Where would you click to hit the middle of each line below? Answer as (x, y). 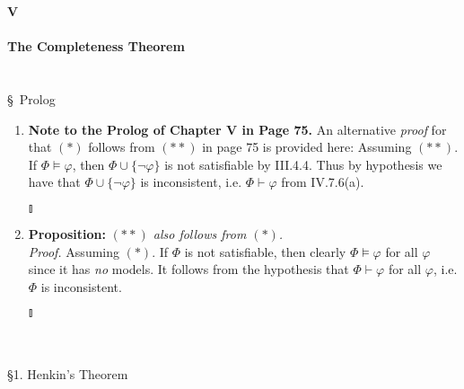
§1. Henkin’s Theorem (68, 373)
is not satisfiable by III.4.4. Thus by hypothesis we (303, 164)
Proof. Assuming (74, 251)
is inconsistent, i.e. (191, 182)
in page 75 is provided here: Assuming (307, 147)
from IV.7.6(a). (323, 182)
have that (54, 182)
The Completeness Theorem (96, 46)
